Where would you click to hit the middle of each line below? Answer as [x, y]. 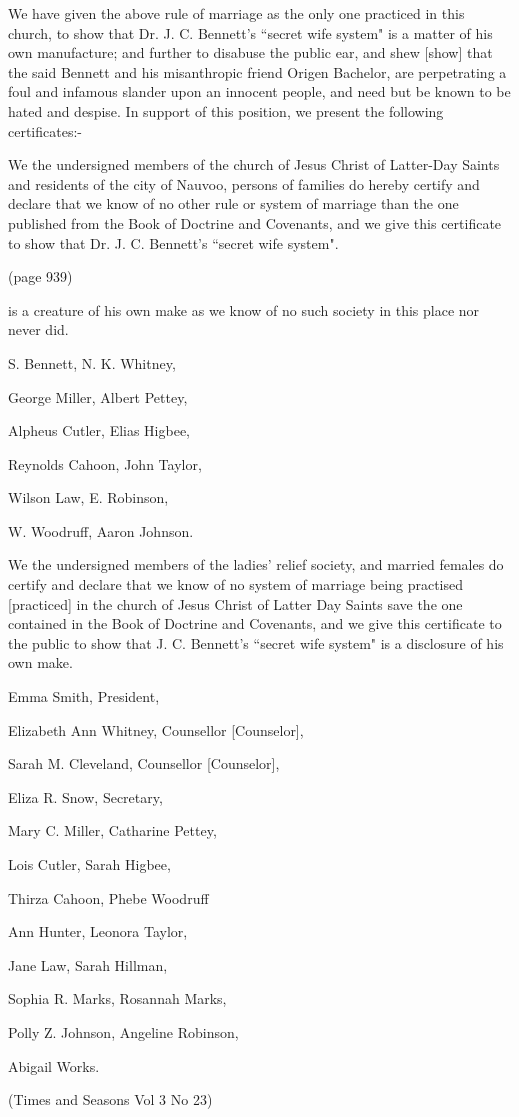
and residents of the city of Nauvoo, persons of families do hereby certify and [244, 183]
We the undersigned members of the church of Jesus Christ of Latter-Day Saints [254, 164]
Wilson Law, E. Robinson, [88, 497]
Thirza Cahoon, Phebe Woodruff [108, 897]
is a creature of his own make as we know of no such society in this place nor [244, 309]
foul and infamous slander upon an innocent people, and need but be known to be [259, 91]
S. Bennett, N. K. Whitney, [92, 362]
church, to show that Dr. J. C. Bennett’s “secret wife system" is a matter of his [250, 32]
